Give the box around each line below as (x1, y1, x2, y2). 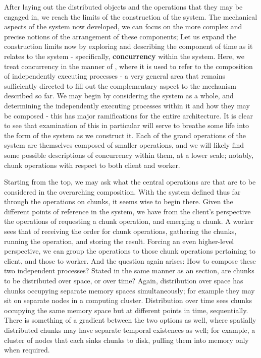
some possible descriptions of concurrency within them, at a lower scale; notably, (4, 149, 254, 160)
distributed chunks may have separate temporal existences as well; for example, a (4, 325, 255, 335)
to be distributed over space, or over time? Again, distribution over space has (4, 275, 243, 286)
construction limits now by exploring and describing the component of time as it (4, 41, 253, 51)
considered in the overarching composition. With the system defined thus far (4, 186, 241, 197)
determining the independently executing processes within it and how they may (4, 100, 250, 110)
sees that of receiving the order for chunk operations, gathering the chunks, (4, 226, 237, 236)
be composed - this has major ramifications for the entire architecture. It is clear (4, 110, 253, 121)
